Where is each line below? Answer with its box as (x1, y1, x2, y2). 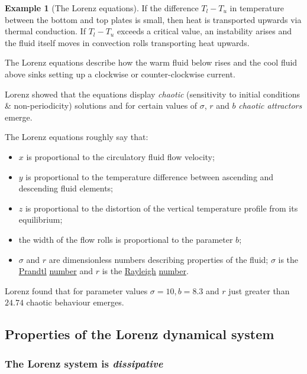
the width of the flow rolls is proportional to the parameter (18, 233, 233, 245)
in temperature (230, 2, 285, 14)
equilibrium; (18, 213, 63, 226)
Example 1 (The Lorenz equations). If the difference (5, 2, 199, 14)
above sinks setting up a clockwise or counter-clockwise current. (5, 67, 235, 80)
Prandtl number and (18, 265, 93, 277)
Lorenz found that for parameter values (5, 284, 148, 297)
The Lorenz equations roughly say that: (5, 131, 148, 143)
